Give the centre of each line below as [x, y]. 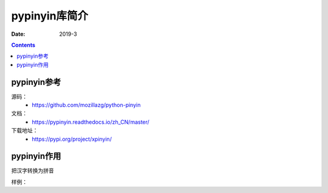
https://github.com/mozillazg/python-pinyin [86, 105]
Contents [23, 45]
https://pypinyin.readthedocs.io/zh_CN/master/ [91, 122]
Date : [18, 34]
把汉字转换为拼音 [32, 171]
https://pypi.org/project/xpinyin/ [72, 139]
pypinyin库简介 [50, 16]
